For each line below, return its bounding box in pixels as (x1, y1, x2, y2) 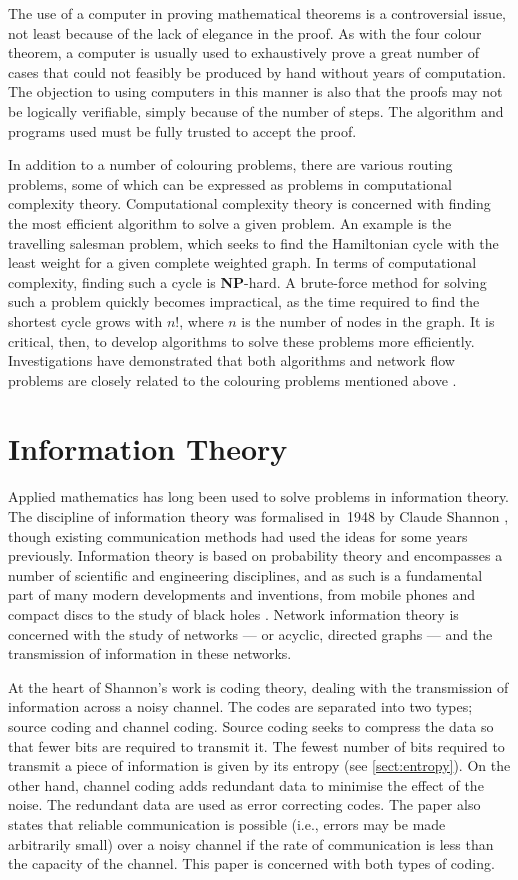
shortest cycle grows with (8, 310, 163, 331)
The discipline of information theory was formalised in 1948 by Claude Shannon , (8, 506, 509, 526)
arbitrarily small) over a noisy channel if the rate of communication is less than (8, 833, 494, 854)
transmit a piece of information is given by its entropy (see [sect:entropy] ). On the (8, 755, 511, 776)
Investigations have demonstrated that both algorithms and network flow (8, 350, 455, 371)
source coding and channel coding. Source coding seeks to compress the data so (8, 715, 494, 736)
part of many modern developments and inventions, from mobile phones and (8, 584, 476, 605)
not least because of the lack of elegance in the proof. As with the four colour (8, 22, 482, 43)
